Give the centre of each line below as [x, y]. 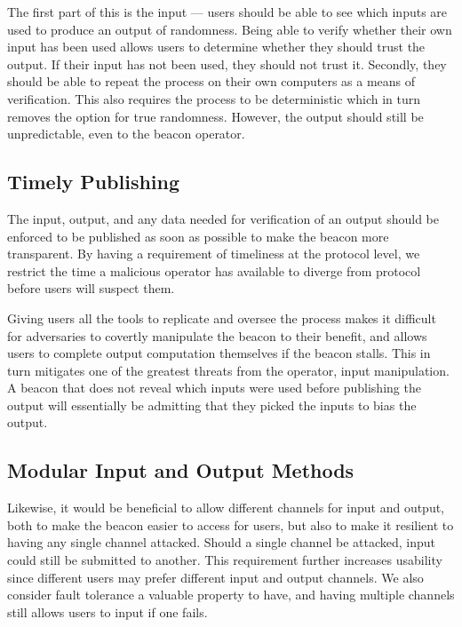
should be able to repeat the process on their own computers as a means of [211, 81]
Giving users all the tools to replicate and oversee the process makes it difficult [222, 317]
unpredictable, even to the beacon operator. [126, 134]
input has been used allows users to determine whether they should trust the [216, 47]
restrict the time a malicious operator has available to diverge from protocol [214, 270]
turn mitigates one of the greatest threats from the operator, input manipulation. [228, 370]
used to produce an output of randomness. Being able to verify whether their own [230, 29]
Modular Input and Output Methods [181, 470]
